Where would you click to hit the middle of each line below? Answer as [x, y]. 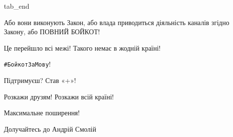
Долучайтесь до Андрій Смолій [50, 129]
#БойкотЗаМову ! [27, 64]
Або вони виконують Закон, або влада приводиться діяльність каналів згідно [117, 22]
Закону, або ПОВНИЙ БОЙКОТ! [52, 32]
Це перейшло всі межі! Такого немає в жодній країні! [82, 48]
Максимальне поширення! [42, 113]
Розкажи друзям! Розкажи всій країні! [59, 96]
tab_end [17, 6]
